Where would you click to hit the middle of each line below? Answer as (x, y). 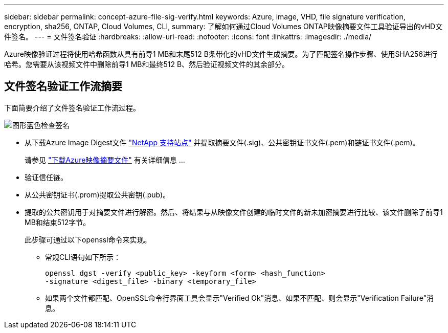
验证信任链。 (46, 177)
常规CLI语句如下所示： (83, 257)
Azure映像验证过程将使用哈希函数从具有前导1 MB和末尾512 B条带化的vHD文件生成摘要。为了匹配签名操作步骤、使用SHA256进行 (221, 54)
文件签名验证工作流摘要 (63, 86)
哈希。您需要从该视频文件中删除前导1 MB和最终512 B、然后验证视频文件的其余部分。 (147, 64)
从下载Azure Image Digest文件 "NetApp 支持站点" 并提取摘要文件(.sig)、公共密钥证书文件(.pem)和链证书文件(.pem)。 (222, 142)
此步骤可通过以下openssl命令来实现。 (88, 239)
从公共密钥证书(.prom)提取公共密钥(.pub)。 (97, 194)
